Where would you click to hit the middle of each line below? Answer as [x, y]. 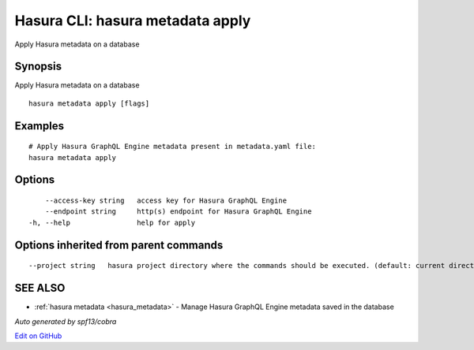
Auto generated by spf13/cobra [66, 321]
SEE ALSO [40, 288]
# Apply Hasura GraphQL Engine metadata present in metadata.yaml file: [172, 147]
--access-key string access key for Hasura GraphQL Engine [166, 201]
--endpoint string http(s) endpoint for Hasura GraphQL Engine [178, 212]
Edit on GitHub [38, 336]
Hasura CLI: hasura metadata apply [133, 20]
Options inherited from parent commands [119, 245]
